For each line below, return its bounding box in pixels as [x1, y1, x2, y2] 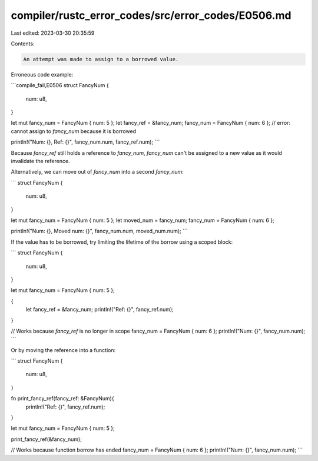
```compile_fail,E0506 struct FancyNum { [11, 82, 109, 89]
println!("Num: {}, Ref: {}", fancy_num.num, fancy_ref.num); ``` [11, 138, 160, 145]
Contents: [11, 40, 35, 47]
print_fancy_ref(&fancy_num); [11, 436, 82, 443]
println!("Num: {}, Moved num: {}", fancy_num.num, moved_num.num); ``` [11, 227, 188, 235]
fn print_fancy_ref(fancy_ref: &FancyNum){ [11, 395, 114, 402]
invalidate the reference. [11, 158, 70, 165]
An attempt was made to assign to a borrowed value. [23, 56, 179, 62]
